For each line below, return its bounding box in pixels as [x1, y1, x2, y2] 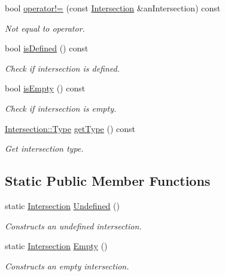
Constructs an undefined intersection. [5, 219, 142, 232]
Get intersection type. [5, 142, 84, 155]
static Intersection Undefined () [5, 199, 120, 211]
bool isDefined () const [5, 42, 89, 54]
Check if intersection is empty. [5, 102, 117, 114]
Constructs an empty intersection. [5, 259, 129, 272]
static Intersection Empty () [5, 240, 108, 252]
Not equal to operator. [5, 22, 85, 34]
